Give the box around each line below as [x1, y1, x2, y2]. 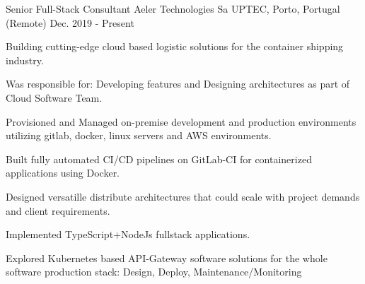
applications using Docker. [6, 165, 120, 180]
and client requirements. [6, 203, 110, 218]
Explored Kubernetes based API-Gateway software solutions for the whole [6, 250, 328, 265]
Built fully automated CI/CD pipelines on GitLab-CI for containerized [6, 151, 312, 166]
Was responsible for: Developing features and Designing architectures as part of [6, 76, 350, 91]
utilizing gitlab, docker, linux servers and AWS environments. [6, 128, 272, 143]
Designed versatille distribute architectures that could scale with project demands [6, 189, 360, 203]
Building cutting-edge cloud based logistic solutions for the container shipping [6, 39, 344, 54]
